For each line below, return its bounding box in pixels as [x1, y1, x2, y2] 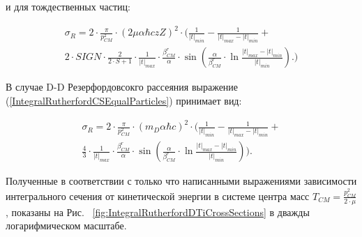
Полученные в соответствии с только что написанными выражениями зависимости [6, 174, 357, 188]
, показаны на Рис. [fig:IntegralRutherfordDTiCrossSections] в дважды [6, 204, 310, 219]
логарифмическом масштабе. [6, 218, 127, 233]
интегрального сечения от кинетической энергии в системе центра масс [6, 188, 310, 203]
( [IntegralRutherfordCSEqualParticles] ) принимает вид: [6, 93, 242, 108]
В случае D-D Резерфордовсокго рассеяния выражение [6, 79, 239, 94]
